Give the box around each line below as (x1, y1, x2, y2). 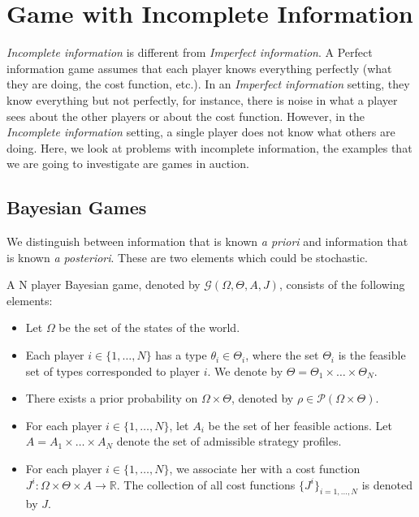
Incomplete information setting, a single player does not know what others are (6, 123, 395, 140)
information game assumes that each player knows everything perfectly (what (6, 59, 392, 76)
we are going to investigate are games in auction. (6, 155, 249, 172)
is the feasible (338, 347, 406, 364)
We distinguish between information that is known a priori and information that (6, 233, 408, 250)
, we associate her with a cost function (169, 460, 361, 477)
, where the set (245, 347, 319, 364)
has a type (155, 347, 207, 364)
